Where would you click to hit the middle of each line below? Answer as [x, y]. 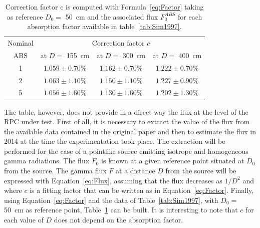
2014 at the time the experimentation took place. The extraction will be [115, 141]
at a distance [136, 171]
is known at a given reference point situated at [173, 161]
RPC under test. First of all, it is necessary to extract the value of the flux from [127, 122]
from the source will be [201, 171]
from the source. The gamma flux [55, 171]
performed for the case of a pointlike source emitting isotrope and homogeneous [126, 151]
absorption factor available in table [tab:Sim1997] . [104, 26]
